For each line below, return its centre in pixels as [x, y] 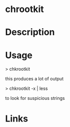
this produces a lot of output [34, 79]
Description [30, 32]
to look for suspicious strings [35, 98]
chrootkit [24, 9]
